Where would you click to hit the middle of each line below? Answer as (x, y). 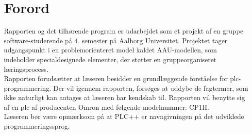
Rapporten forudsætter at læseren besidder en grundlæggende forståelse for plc (121, 78)
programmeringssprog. (37, 126)
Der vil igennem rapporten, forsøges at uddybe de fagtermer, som (151, 88)
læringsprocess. (26, 69)
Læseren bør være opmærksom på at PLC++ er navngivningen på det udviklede (124, 116)
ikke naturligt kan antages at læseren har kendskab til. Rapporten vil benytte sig (125, 97)
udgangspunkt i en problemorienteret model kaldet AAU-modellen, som (110, 50)
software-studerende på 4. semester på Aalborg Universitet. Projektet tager (116, 40)
